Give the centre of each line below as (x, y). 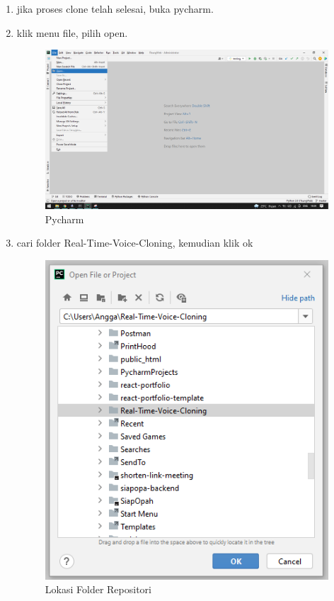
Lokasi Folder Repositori (98, 589)
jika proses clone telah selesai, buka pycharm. (115, 9)
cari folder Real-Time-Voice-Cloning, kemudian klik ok (135, 243)
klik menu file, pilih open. (72, 32)
